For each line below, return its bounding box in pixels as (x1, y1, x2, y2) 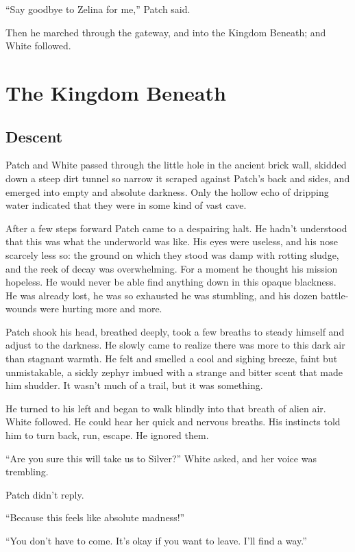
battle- (320, 288, 349, 302)
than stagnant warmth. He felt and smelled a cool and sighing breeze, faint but (5, 351, 338, 366)
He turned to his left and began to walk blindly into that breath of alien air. (5, 401, 326, 415)
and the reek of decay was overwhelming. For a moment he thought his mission (5, 261, 338, 275)
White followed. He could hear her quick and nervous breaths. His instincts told (5, 414, 341, 429)
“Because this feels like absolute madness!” (5, 510, 185, 525)
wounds (5, 301, 37, 316)
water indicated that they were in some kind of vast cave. (5, 198, 247, 212)
